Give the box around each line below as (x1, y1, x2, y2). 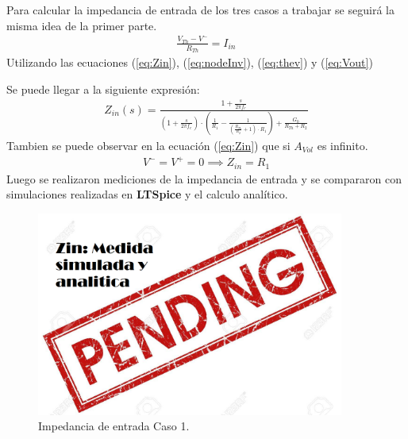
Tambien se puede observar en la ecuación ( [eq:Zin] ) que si (6, 137, 291, 153)
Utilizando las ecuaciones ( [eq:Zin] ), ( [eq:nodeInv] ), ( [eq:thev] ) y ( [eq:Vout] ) (6, 54, 373, 71)
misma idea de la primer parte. (6, 17, 157, 33)
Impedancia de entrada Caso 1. (38, 418, 190, 434)
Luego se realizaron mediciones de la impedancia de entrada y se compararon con (6, 170, 402, 187)
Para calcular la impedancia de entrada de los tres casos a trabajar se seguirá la (6, 2, 395, 17)
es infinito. (317, 137, 368, 153)
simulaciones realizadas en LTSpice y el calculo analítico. (6, 186, 288, 202)
